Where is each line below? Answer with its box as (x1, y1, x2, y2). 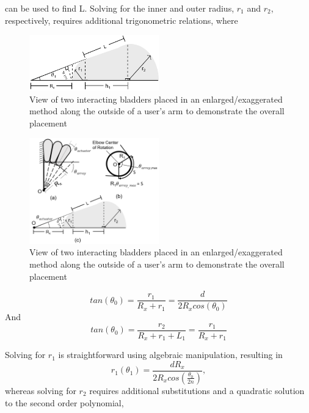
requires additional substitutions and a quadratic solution (89, 384, 305, 397)
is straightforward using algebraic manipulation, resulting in (58, 348, 283, 361)
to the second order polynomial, (5, 396, 124, 409)
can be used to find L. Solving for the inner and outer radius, (5, 2, 234, 14)
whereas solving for (5, 384, 76, 397)
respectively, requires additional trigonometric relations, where (5, 13, 238, 26)
